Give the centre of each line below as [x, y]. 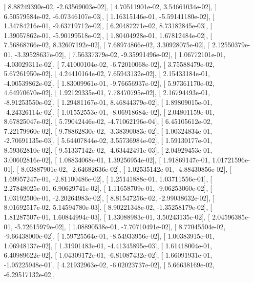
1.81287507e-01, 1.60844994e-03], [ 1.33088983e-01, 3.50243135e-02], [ [107, 217]
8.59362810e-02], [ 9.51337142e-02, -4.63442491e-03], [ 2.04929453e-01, [108, 150]
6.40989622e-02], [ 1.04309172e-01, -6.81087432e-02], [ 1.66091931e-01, [108, 255]
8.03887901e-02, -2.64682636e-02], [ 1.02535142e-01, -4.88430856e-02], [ [126, 169]
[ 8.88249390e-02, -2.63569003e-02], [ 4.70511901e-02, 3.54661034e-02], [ [110, 6]
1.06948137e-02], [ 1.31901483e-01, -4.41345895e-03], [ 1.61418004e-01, [108, 245]
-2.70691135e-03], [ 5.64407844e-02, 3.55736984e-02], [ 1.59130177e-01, [108, 140]
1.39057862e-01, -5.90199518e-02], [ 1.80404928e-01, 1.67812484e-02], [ [108, 35]
